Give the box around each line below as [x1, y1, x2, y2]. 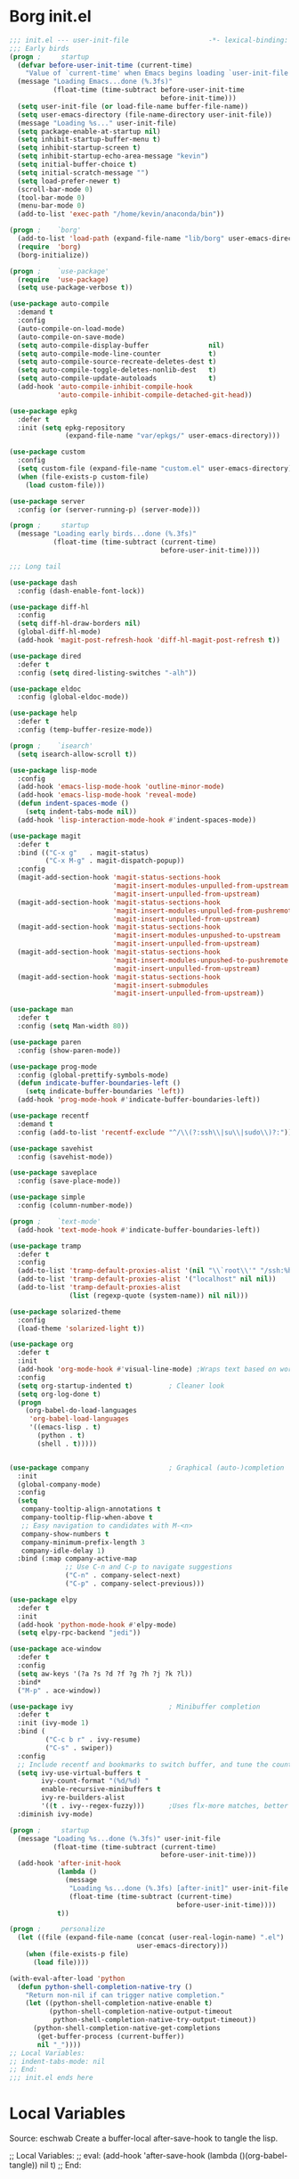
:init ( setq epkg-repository [17, 423, 125, 432]
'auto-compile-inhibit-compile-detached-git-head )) [56, 390, 253, 399]
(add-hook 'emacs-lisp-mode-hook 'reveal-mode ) [17, 791, 198, 799]
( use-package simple [9, 1192, 86, 1202]
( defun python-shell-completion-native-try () [17, 1982, 193, 1991]
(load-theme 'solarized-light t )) [17, 1323, 145, 1333]
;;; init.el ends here [9, 2074, 93, 2083]
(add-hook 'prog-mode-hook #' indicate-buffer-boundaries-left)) [17, 1095, 261, 1104]
